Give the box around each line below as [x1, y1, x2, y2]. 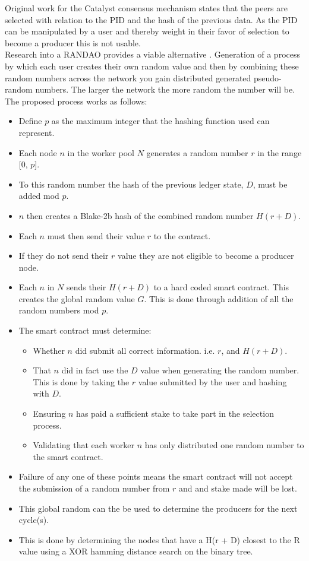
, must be [253, 178, 288, 190]
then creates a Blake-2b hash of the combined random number [26, 209, 254, 221]
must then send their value [47, 229, 145, 242]
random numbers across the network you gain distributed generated [5, 71, 251, 84]
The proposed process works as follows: [5, 94, 147, 107]
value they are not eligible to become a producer [118, 249, 294, 262]
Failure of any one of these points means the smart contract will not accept [18, 470, 293, 483]
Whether [33, 344, 65, 356]
